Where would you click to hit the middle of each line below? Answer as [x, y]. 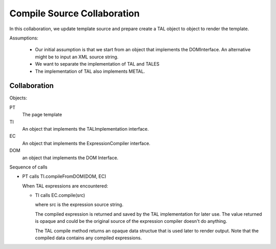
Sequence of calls [29, 167]
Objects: [18, 98]
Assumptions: [24, 38]
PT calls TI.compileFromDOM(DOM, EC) [64, 176]
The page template [42, 115]
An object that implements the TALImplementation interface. [86, 129]
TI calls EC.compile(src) [60, 195]
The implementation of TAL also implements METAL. [90, 71]
